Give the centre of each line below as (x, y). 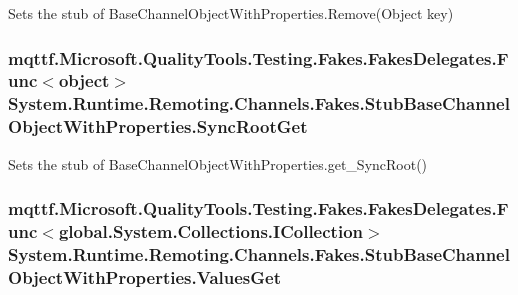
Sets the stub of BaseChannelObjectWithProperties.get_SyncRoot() (218, 163)
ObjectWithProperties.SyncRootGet (158, 126)
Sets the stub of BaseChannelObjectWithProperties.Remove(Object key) (231, 13)
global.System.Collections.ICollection (210, 231)
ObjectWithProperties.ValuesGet (144, 276)
